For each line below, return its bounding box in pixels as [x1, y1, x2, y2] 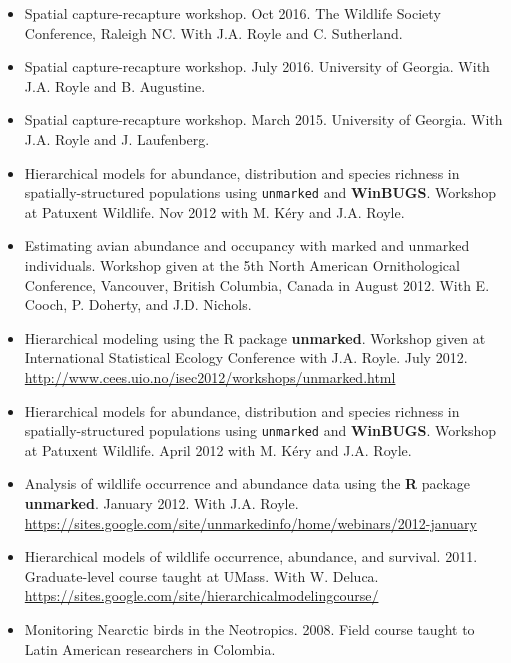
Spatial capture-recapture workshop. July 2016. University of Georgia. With [24, 56, 490, 77]
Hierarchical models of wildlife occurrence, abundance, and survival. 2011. [24, 546, 478, 567]
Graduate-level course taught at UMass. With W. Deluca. [24, 565, 379, 586]
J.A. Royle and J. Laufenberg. [24, 128, 210, 149]
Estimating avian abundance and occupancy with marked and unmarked [24, 235, 470, 256]
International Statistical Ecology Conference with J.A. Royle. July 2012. [24, 347, 468, 368]
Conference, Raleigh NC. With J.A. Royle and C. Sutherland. [24, 22, 403, 43]
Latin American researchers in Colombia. [24, 638, 276, 659]
